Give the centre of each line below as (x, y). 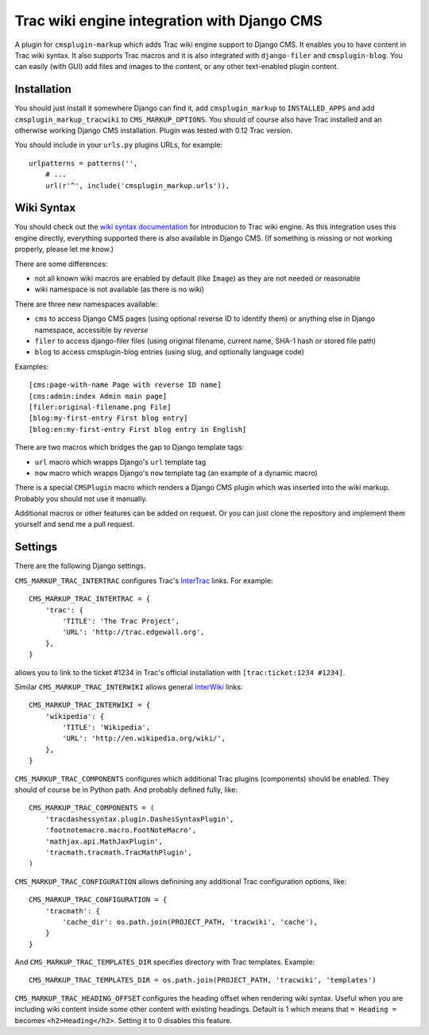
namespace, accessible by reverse (91, 330)
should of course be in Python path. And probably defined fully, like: (126, 790)
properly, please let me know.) (64, 249)
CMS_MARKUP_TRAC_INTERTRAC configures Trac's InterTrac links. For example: (144, 581)
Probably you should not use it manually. (81, 498)
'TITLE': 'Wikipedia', (106, 728)
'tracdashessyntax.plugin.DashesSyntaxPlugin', (139, 819)
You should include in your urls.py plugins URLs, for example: (118, 145)
